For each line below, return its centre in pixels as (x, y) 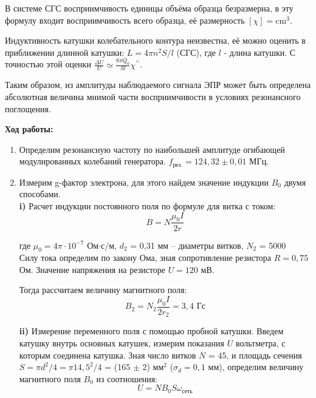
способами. (40, 194)
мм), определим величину (256, 367)
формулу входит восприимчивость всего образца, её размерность (125, 20)
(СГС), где (196, 52)
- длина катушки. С (260, 52)
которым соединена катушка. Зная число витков (108, 355)
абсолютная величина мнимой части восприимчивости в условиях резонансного (153, 97)
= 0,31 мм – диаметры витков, (187, 245)
